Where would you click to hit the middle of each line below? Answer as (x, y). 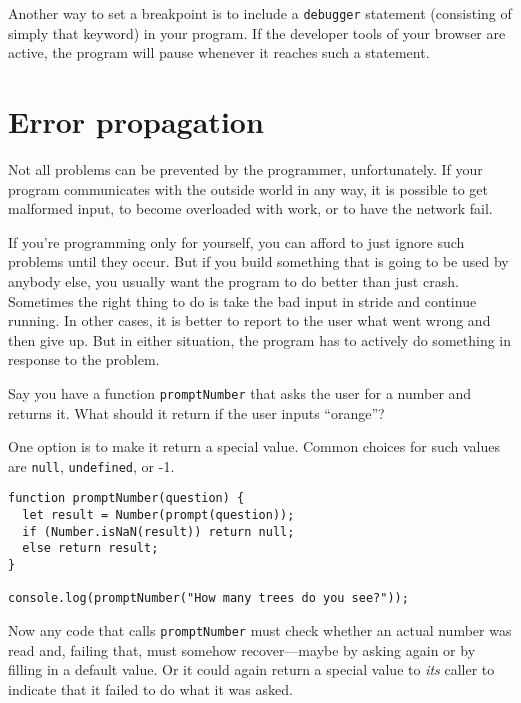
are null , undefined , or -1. (91, 465)
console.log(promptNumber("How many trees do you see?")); (208, 598)
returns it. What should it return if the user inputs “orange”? (196, 412)
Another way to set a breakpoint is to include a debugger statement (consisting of (260, 13)
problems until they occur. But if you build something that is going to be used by (258, 261)
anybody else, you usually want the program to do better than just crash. (233, 280)
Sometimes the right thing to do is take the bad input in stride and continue (242, 300)
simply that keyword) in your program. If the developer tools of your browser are (257, 32)
